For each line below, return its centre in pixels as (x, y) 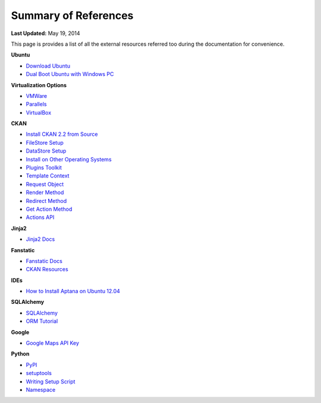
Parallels (36, 104)
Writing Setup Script (51, 381)
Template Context (48, 176)
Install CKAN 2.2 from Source (62, 134)
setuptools (39, 373)
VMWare (37, 96)
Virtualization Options (39, 85)
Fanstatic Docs (44, 261)
